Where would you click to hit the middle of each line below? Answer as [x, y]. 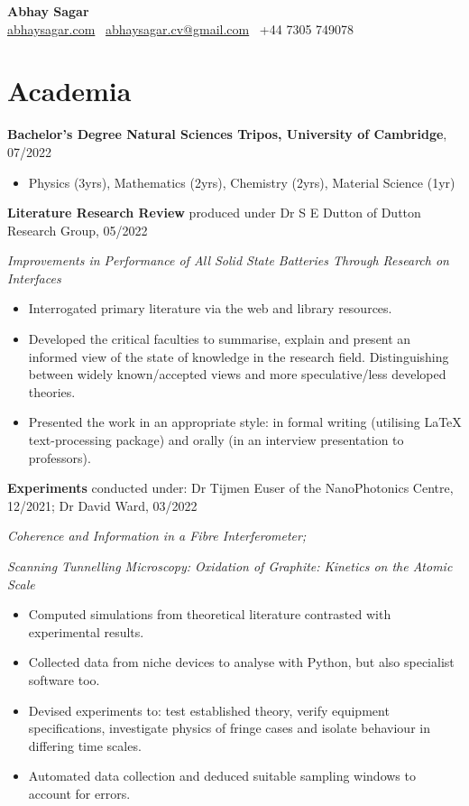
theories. [52, 391]
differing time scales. [85, 745]
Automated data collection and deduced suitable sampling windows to [222, 776]
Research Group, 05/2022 [78, 230]
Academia [69, 91]
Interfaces [34, 278]
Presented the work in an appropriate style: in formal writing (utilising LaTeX [245, 422]
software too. [64, 679]
